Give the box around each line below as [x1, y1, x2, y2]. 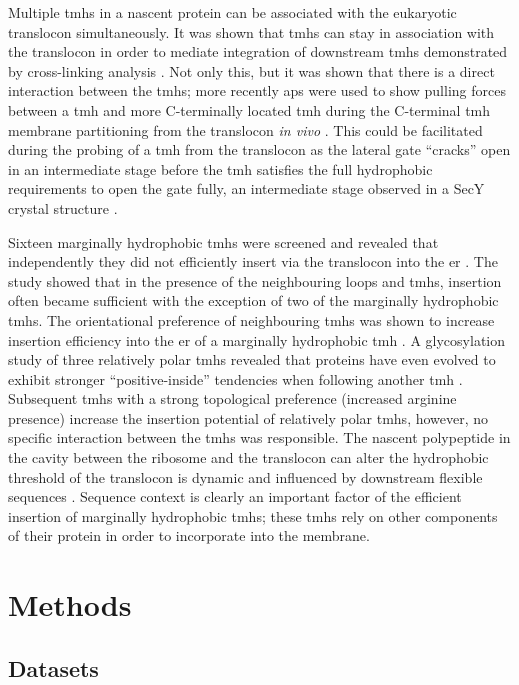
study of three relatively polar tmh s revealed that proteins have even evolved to [8, 349, 496, 370]
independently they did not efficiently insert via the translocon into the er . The [8, 251, 498, 272]
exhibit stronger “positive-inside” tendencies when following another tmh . [8, 368, 463, 389]
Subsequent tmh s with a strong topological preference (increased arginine [8, 388, 457, 409]
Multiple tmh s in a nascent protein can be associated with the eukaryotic [8, 2, 457, 22]
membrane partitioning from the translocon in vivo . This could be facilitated [8, 119, 483, 140]
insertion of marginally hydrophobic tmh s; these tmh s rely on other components [8, 505, 498, 526]
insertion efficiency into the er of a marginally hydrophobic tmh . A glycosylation [8, 329, 505, 350]
